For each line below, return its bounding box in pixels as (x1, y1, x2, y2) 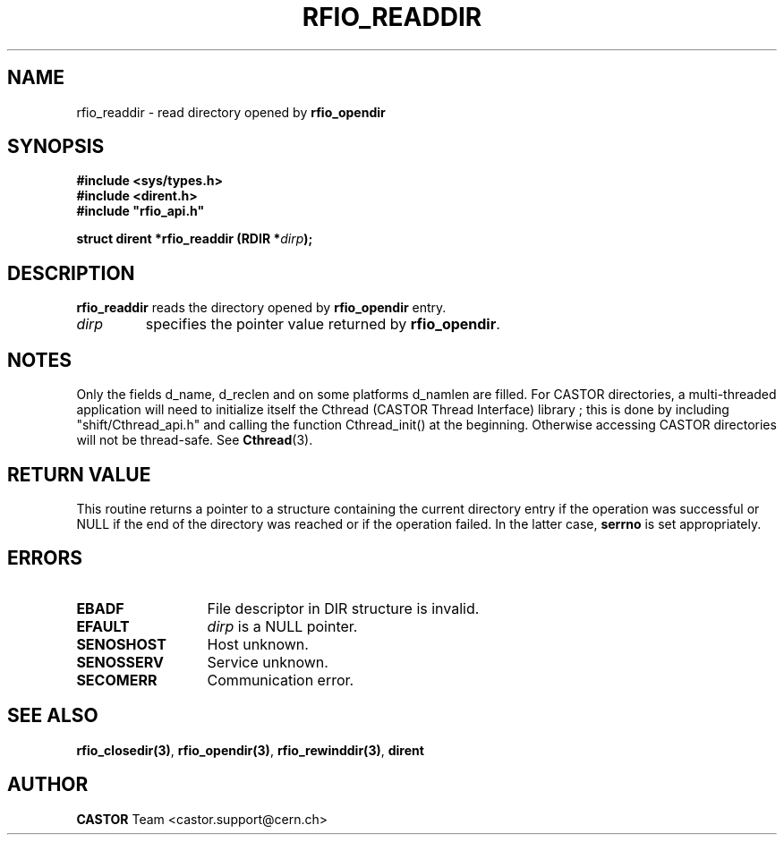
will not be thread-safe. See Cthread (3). (76, 432, 313, 448)
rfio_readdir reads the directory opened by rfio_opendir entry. (76, 300, 447, 316)
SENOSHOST (76, 634, 166, 653)
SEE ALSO (7, 704, 98, 727)
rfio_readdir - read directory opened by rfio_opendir (76, 104, 386, 120)
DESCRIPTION (7, 261, 135, 285)
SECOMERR (76, 670, 158, 689)
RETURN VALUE (7, 463, 151, 486)
